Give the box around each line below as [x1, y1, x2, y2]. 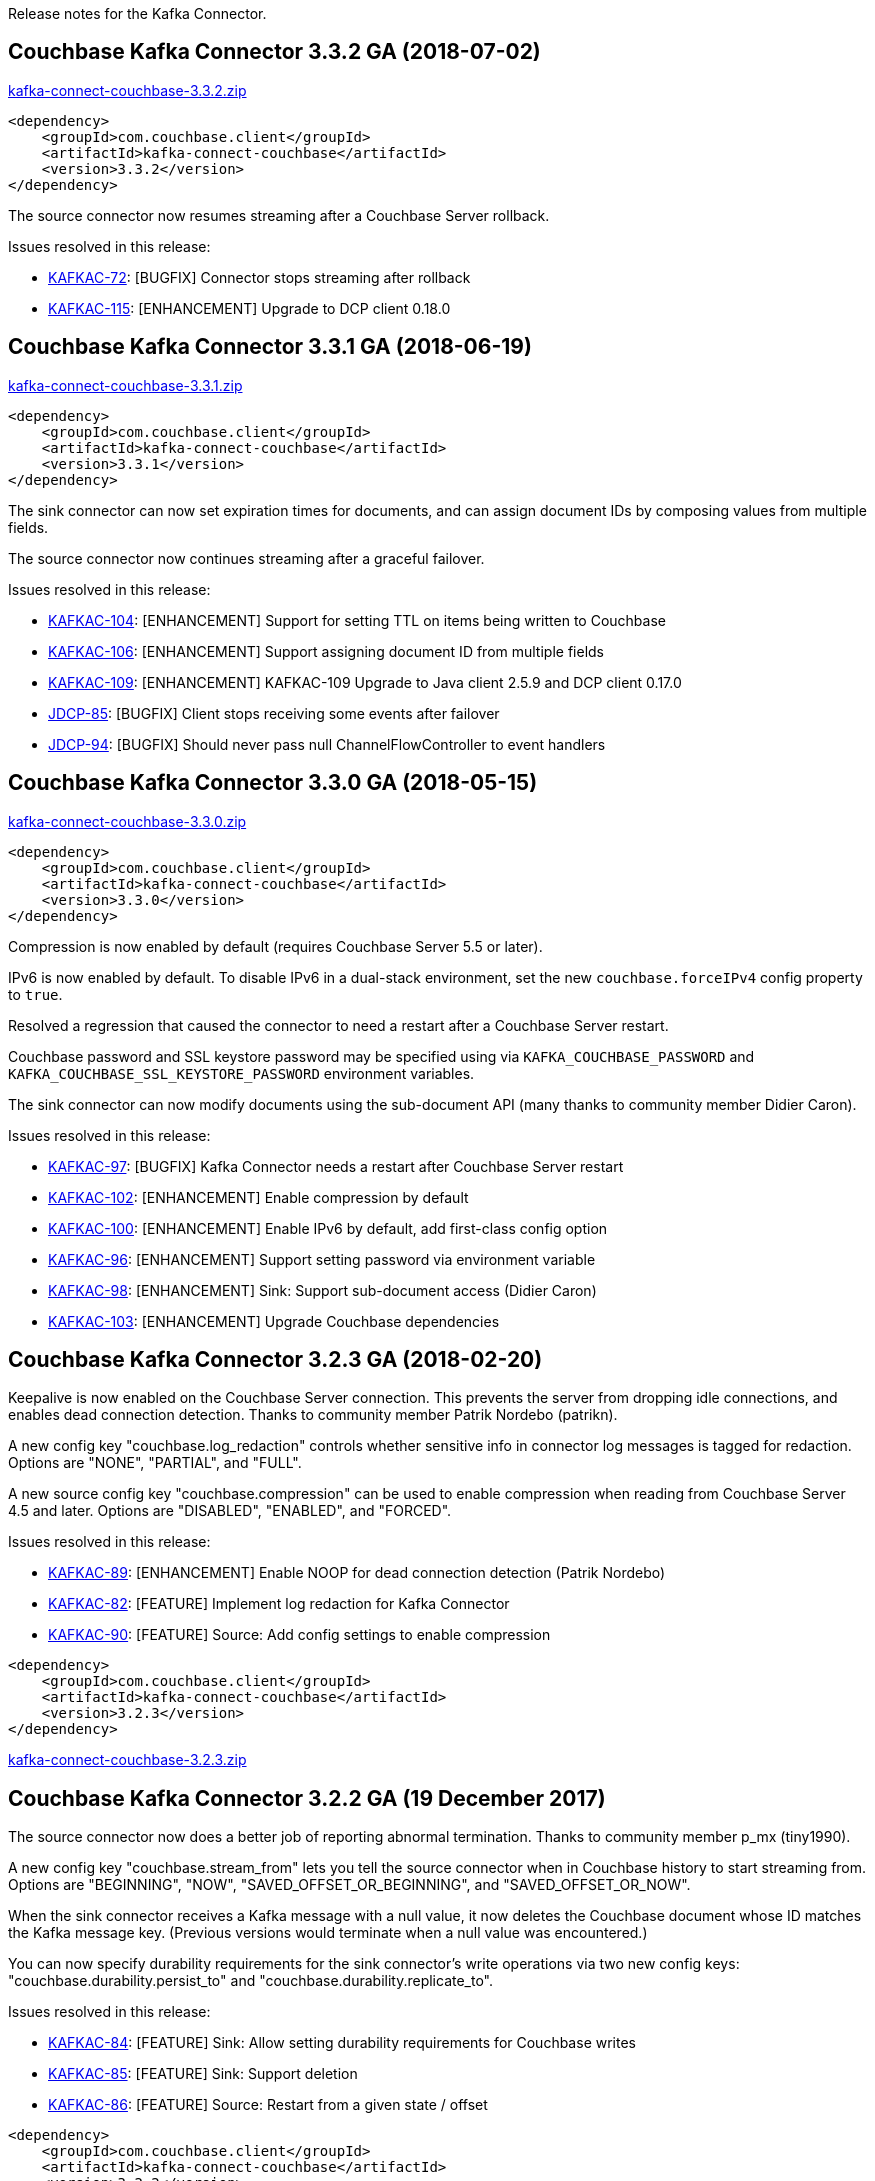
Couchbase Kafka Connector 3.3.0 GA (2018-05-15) [8, 770, 538, 796]
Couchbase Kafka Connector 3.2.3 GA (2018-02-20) [8, 1346, 543, 1372]
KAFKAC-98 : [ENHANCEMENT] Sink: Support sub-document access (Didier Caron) [48, 1281, 597, 1299]
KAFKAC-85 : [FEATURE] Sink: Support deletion [48, 2065, 358, 2083]
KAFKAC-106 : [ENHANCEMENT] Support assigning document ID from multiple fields [48, 642, 604, 660]
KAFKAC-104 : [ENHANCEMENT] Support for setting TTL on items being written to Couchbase [48, 611, 666, 629]
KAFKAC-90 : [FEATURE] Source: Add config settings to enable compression [48, 1626, 551, 1644]
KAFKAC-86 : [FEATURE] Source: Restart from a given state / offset [48, 2096, 488, 2114]
